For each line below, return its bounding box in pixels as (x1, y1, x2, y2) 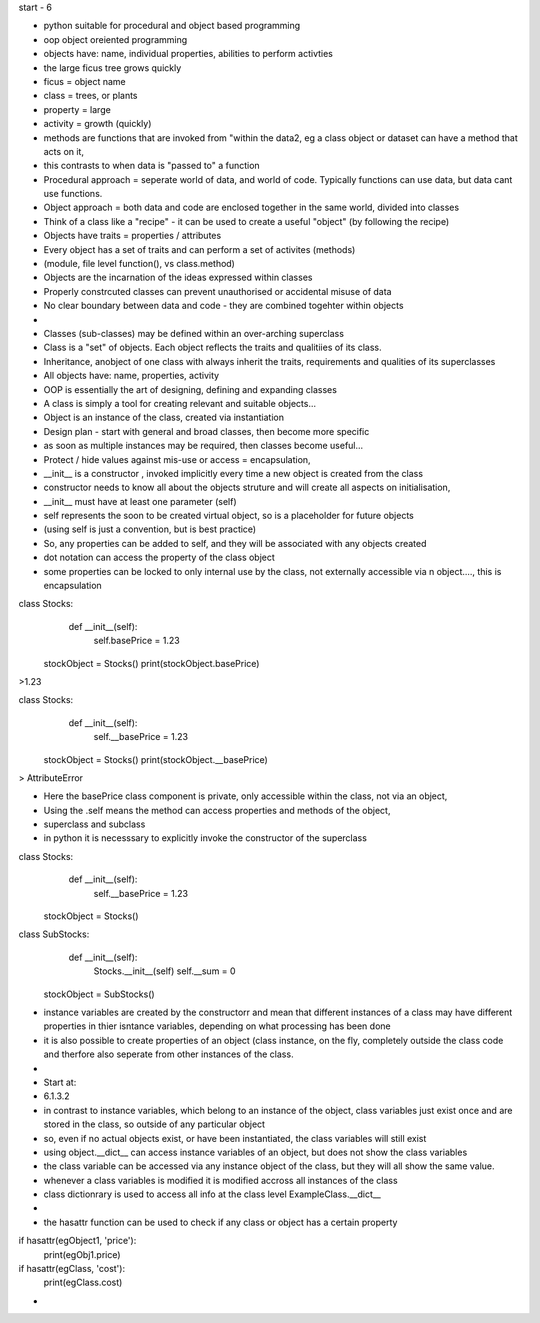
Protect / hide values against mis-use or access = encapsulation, (43, 453, 311, 465)
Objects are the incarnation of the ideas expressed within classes (43, 271, 313, 284)
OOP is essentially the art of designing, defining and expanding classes (43, 383, 337, 395)
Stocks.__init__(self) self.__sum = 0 (93, 965, 236, 977)
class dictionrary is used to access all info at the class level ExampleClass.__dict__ (43, 1188, 382, 1200)
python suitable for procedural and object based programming (43, 20, 301, 32)
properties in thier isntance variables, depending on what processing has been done (43, 1020, 391, 1032)
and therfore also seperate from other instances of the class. (43, 1048, 294, 1060)
